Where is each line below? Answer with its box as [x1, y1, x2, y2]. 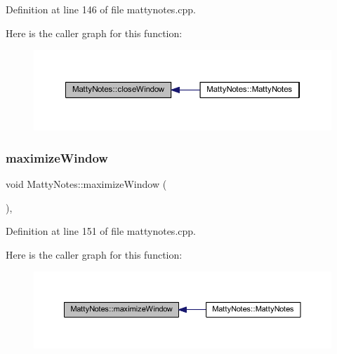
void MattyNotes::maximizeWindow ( [6, 176, 167, 191]
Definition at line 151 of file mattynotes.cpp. [6, 224, 196, 238]
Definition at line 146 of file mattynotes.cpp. [6, 2, 196, 16]
